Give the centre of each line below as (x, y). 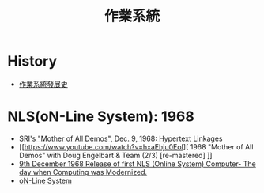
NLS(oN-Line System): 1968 (101, 117)
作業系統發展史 (43, 84)
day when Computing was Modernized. (83, 172)
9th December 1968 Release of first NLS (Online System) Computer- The (137, 164)
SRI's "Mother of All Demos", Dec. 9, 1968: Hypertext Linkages (121, 138)
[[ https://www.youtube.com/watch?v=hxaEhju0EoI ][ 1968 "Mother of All (136, 146)
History (32, 61)
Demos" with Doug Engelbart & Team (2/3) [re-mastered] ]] (115, 155)
